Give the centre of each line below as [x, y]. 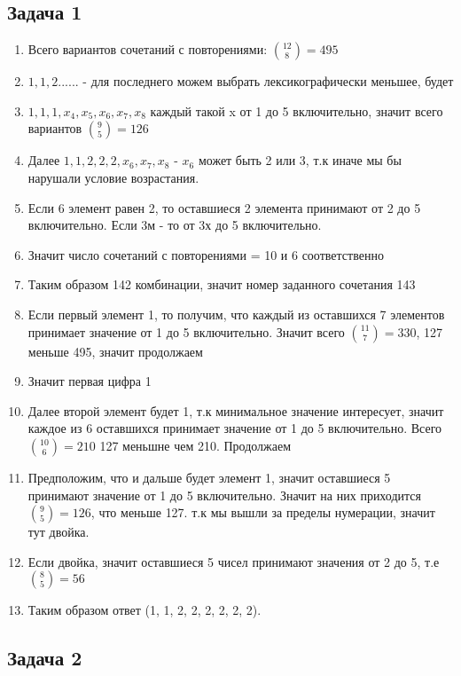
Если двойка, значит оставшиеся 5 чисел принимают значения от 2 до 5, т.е [234, 561]
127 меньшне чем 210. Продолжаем [195, 445]
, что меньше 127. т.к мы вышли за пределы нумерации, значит [263, 512]
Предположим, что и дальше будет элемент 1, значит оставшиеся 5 [209, 477]
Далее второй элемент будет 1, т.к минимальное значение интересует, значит [236, 410]
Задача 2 [45, 658]
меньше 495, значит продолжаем [115, 351]
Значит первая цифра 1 [90, 381]
